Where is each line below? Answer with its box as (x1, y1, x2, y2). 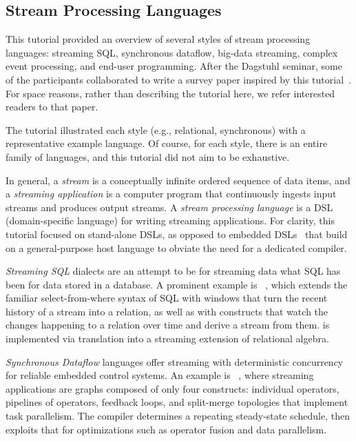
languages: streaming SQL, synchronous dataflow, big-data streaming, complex (6, 45, 338, 59)
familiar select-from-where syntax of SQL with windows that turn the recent (6, 291, 328, 305)
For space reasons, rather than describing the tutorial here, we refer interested (6, 86, 335, 100)
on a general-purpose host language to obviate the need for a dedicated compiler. (6, 240, 347, 255)
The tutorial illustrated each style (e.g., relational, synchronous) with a (6, 122, 306, 137)
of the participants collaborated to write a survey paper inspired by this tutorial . (6, 72, 351, 86)
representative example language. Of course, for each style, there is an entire (6, 136, 328, 150)
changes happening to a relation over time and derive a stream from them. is (6, 317, 330, 332)
